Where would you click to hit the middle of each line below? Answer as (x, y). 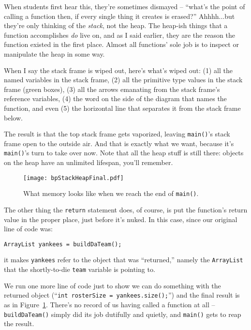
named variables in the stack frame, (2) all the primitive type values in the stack (123, 80)
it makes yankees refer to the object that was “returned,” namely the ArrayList (124, 260)
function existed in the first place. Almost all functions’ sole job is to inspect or (121, 44)
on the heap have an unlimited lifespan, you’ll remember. (89, 162)
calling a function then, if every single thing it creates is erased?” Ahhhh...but (119, 16)
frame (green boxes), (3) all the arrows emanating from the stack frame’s (112, 89)
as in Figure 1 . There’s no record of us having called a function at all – (110, 304)
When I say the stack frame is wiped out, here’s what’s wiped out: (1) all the (118, 70)
